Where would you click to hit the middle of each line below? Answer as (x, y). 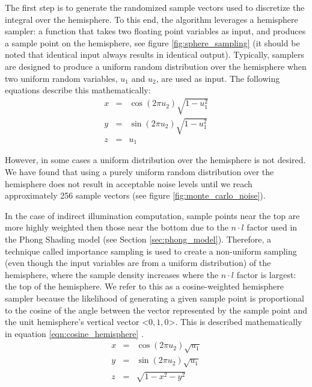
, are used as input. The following (218, 78)
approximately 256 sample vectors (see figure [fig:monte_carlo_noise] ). (135, 195)
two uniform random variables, (61, 78)
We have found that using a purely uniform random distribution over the (139, 171)
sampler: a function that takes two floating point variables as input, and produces (155, 31)
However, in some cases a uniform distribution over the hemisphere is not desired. (155, 160)
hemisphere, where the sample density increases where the (112, 274)
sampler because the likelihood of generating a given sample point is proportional (154, 298)
